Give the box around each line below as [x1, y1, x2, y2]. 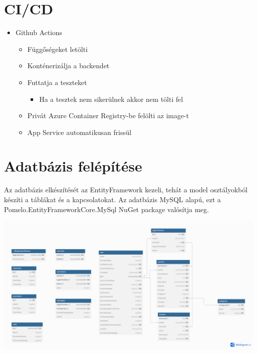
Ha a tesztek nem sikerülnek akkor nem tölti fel [39, 93, 183, 104]
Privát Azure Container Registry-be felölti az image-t [27, 110, 189, 121]
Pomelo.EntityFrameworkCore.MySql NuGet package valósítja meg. [4, 204, 209, 214]
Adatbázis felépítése [4, 156, 142, 176]
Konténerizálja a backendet [27, 60, 110, 71]
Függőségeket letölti [27, 44, 88, 54]
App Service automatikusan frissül [27, 127, 131, 137]
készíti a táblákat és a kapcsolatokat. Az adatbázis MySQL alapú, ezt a [4, 194, 221, 204]
